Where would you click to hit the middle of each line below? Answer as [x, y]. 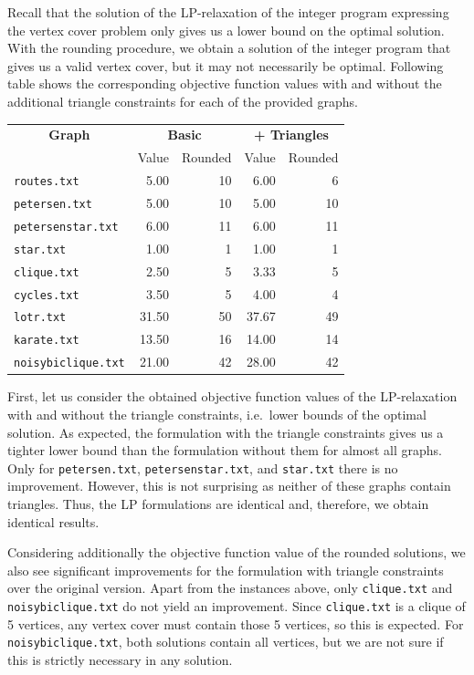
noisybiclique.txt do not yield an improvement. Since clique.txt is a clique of [237, 606]
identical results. [53, 521]
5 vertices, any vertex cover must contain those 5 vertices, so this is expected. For [236, 623]
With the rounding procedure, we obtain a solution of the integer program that [229, 48]
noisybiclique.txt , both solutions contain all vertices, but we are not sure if [226, 642]
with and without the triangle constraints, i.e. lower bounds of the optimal [217, 414]
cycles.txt [47, 295]
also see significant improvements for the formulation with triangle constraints [226, 570]
